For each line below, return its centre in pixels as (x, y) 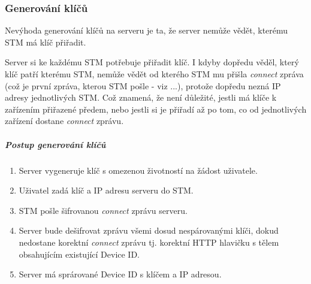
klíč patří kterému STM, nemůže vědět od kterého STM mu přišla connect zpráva (154, 74)
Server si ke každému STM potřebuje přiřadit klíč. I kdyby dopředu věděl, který (152, 62)
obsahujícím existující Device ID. (79, 254)
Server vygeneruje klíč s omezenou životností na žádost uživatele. (138, 170)
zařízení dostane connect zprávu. (64, 121)
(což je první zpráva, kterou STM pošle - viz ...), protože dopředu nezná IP (143, 85)
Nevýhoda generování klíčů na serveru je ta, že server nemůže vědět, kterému (147, 30)
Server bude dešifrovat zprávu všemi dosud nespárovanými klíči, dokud (149, 230)
